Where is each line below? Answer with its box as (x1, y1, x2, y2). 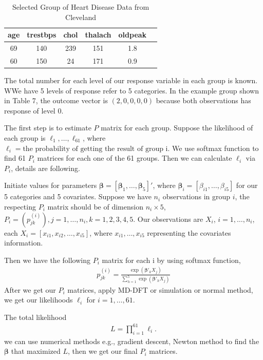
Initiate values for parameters (4, 180, 97, 191)
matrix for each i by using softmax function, (102, 254, 241, 265)
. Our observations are (133, 213, 203, 224)
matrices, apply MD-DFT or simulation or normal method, (67, 284, 253, 295)
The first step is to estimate (4, 122, 91, 133)
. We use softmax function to (167, 142, 259, 153)
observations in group (162, 191, 231, 202)
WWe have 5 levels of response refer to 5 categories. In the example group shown (4, 85, 259, 96)
